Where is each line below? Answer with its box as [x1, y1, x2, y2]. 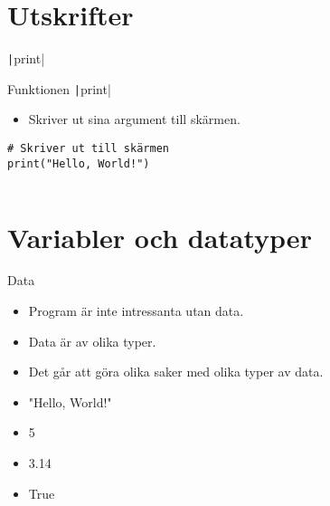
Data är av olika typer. [28, 331, 156, 350]
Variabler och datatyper [7, 218, 312, 255]
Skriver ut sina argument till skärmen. [28, 110, 240, 129]
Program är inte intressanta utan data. [28, 301, 244, 320]
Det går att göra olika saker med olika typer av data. [28, 362, 324, 381]
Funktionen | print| [7, 79, 111, 98]
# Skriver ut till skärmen [7, 142, 169, 156]
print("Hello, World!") [7, 157, 150, 170]
